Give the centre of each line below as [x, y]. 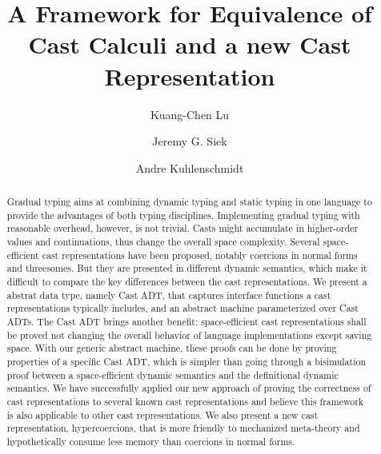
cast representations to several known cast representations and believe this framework [185, 401]
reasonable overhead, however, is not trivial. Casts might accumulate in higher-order [182, 228]
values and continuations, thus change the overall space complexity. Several [163, 242]
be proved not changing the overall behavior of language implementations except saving [189, 335]
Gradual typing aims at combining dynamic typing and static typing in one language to [189, 202]
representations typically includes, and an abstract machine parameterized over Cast [182, 308]
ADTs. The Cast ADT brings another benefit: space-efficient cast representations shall [186, 321]
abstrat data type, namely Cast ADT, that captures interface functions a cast [169, 295]
